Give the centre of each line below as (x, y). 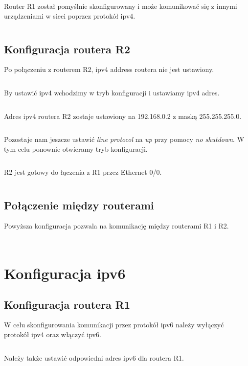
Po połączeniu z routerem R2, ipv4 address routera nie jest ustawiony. (109, 69)
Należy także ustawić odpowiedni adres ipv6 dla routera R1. (94, 357)
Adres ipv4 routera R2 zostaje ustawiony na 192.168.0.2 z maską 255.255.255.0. (123, 116)
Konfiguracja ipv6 (65, 273)
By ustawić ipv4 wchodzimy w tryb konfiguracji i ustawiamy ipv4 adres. (112, 92)
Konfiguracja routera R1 (67, 304)
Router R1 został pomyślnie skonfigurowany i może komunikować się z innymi (121, 6)
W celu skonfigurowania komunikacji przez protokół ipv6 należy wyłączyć (114, 325)
